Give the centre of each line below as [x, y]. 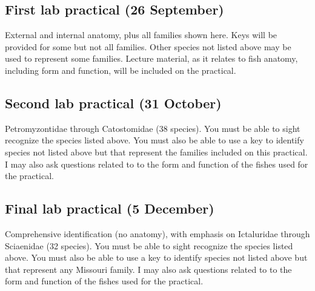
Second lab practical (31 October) [113, 103]
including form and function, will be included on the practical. [121, 70]
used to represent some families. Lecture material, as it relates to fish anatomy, [151, 58]
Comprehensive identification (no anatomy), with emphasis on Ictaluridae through [157, 233]
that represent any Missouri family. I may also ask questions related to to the [148, 269]
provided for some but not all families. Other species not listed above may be [148, 46]
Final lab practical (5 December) [110, 208]
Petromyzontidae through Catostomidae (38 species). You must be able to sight [153, 128]
